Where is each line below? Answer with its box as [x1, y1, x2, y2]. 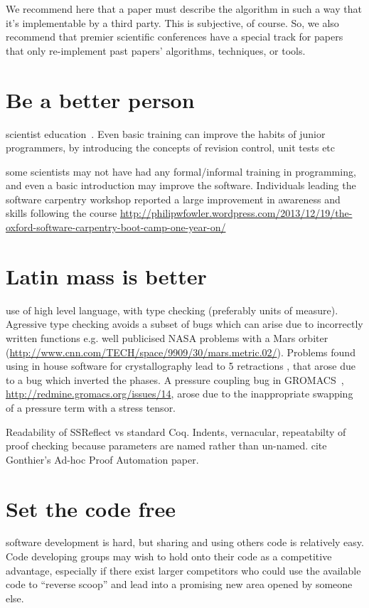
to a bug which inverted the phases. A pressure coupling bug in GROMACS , [6, 372, 344, 387]
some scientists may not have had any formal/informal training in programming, [6, 164, 356, 178]
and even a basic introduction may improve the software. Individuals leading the [6, 178, 356, 193]
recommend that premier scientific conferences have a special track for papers [6, 29, 343, 44]
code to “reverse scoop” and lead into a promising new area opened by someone [6, 577, 353, 592]
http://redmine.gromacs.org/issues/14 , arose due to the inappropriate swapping [6, 386, 353, 401]
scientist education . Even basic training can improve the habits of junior [6, 126, 326, 141]
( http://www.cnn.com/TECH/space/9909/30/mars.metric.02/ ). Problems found [6, 344, 355, 359]
